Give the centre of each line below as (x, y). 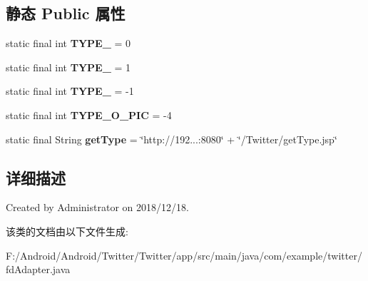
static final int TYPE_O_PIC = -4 (89, 114)
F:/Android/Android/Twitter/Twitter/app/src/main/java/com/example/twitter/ (184, 255)
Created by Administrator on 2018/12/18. (97, 207)
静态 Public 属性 (66, 13)
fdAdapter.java (38, 269)
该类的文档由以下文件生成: (67, 231)
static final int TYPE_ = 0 (68, 43)
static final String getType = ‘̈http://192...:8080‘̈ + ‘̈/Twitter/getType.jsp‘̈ (172, 139)
